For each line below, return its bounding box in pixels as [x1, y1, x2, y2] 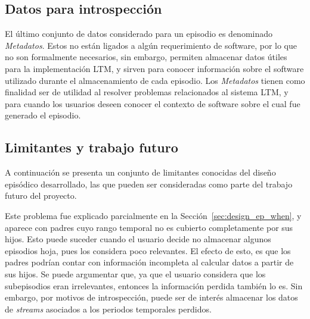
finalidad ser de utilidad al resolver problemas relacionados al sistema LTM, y [5, 86, 289, 98]
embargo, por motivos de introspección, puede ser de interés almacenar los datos [5, 291, 298, 304]
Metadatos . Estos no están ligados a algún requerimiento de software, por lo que [5, 39, 297, 51]
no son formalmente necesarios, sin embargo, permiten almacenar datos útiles [5, 51, 287, 63]
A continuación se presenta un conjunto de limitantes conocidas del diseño [5, 166, 276, 179]
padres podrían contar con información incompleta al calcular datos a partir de [5, 256, 294, 268]
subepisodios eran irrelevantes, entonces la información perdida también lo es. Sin [5, 279, 303, 292]
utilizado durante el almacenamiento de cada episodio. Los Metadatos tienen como [5, 74, 305, 86]
